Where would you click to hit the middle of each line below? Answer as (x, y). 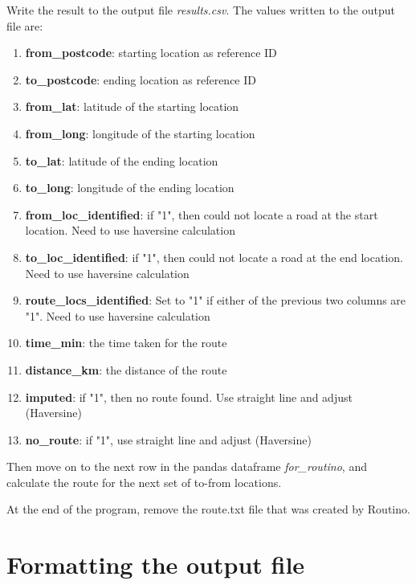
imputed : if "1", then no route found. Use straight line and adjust (189, 397)
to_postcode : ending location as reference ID (141, 79)
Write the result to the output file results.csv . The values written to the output (201, 10)
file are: (25, 25)
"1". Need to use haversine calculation (118, 315)
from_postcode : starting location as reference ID (151, 53)
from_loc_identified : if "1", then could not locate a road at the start (202, 214)
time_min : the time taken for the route (126, 343)
